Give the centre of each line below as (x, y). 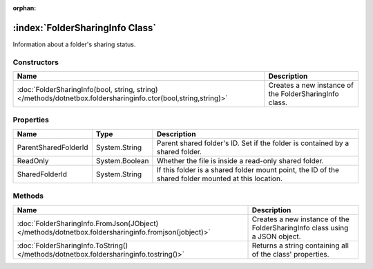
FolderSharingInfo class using (300, 228)
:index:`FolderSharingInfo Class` (85, 28)
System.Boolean (122, 160)
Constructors (36, 62)
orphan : (25, 8)
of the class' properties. (290, 254)
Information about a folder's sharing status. (74, 44)
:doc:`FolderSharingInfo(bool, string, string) (87, 90)
